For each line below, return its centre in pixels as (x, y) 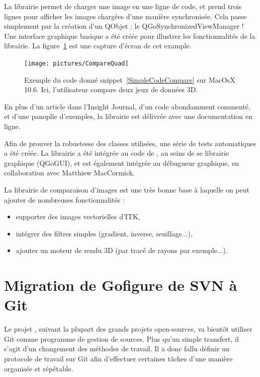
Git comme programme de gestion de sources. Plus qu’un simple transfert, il (121, 338)
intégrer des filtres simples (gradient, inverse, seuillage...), (104, 233)
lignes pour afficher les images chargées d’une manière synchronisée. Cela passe (125, 16)
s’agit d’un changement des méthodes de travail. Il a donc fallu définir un (117, 349)
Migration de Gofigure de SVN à (121, 285)
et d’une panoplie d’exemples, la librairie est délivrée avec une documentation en (128, 116)
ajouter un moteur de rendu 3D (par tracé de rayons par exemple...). (122, 250)
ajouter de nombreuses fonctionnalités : (64, 199)
